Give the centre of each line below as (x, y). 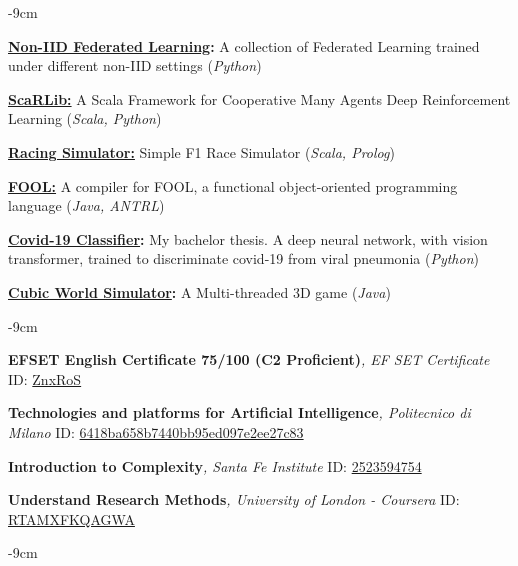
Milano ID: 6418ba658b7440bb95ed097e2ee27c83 (156, 431)
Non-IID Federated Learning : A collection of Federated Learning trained (244, 45)
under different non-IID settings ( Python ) (135, 65)
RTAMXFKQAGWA (71, 518)
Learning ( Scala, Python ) (85, 118)
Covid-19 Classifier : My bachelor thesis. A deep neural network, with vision (248, 238)
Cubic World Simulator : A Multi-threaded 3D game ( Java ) (199, 291)
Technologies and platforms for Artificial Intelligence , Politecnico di (239, 412)
